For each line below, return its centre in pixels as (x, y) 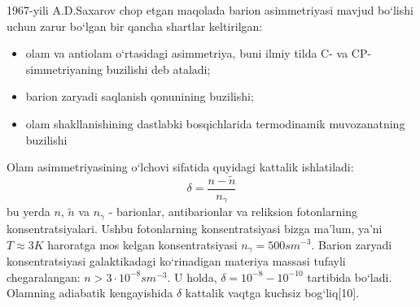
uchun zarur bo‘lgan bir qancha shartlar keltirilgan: (135, 26)
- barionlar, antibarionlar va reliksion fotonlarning (233, 212)
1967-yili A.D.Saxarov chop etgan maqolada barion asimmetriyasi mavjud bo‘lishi (210, 10)
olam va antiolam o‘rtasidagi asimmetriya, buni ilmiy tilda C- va (187, 53)
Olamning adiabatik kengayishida (90, 293)
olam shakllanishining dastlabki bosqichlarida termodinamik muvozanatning (215, 123)
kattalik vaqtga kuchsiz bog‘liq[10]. (272, 293)
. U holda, (192, 277)
